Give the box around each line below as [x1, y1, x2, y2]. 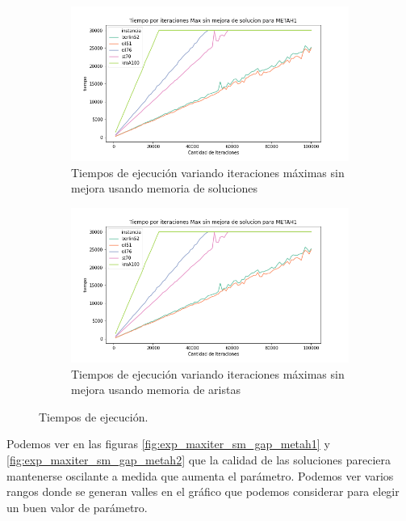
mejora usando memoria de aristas [71, 381, 241, 398]
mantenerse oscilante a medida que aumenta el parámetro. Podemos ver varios [6, 467, 394, 484]
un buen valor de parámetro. [6, 498, 148, 515]
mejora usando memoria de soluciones [71, 180, 257, 197]
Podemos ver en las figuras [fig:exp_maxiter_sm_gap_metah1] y [6, 435, 330, 452]
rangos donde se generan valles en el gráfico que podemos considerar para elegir [6, 483, 400, 500]
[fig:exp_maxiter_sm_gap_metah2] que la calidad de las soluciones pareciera [6, 451, 391, 468]
